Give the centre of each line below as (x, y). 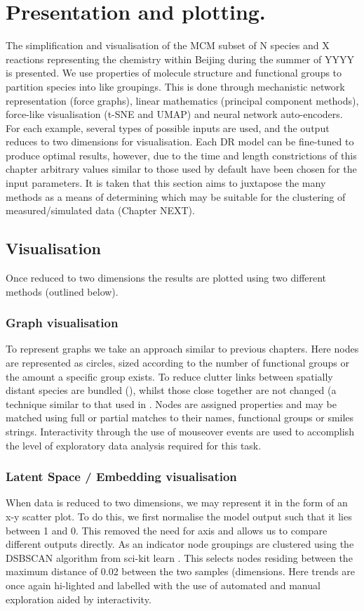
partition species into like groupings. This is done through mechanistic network (175, 86)
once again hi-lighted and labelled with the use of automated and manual (163, 585)
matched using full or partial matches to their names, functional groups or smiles (180, 418)
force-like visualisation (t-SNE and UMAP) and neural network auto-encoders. (174, 114)
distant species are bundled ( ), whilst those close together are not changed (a (171, 390)
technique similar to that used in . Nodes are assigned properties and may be (171, 403)
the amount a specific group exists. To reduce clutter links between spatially (169, 376)
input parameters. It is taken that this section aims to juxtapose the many (166, 183)
